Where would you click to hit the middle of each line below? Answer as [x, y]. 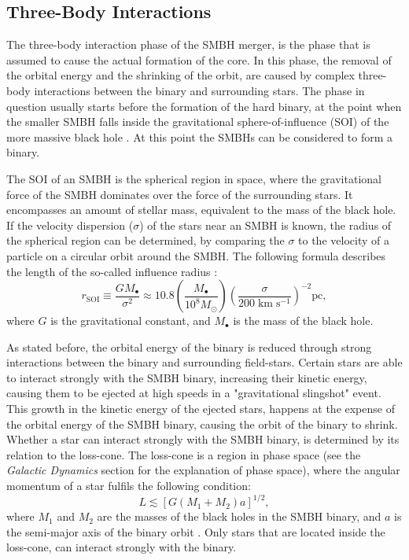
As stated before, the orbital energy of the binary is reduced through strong [189, 346]
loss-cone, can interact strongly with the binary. [122, 547]
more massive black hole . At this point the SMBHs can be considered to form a [200, 136]
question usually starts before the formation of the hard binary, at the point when [204, 106]
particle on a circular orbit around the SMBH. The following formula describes [196, 255]
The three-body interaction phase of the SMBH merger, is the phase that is [188, 44]
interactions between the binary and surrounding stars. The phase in [199, 90]
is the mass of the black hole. [303, 321]
